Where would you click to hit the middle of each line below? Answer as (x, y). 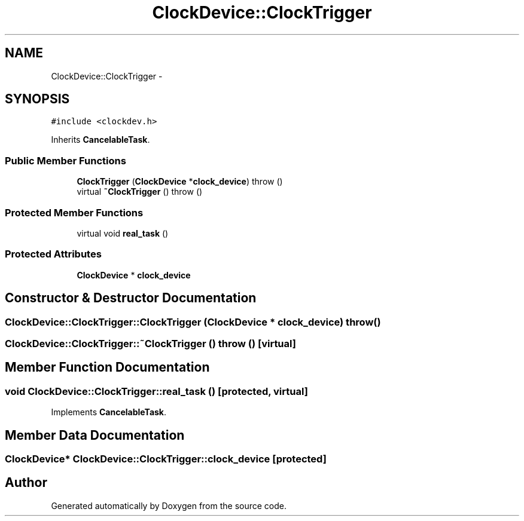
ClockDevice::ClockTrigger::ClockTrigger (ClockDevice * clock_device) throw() (193, 322)
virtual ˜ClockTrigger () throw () (140, 192)
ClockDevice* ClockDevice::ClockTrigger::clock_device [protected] (166, 459)
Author (26, 483)
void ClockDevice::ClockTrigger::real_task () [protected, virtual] (156, 391)
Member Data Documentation (95, 435)
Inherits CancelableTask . (100, 140)
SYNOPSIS (37, 99)
